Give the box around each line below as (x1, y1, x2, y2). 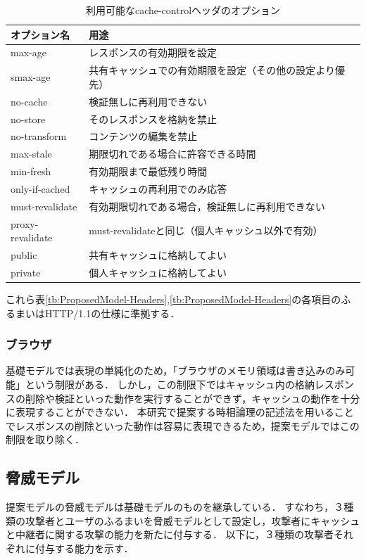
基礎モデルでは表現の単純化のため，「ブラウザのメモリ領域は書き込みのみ (6, 363, 346, 378)
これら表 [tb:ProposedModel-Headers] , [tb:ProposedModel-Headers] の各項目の (6, 292, 341, 306)
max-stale (11, 146, 52, 161)
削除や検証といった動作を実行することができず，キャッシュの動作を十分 (25, 390, 360, 405)
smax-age (11, 70, 51, 84)
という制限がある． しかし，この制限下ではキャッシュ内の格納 (25, 377, 315, 391)
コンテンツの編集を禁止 (89, 129, 198, 144)
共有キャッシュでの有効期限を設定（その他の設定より (89, 63, 336, 77)
